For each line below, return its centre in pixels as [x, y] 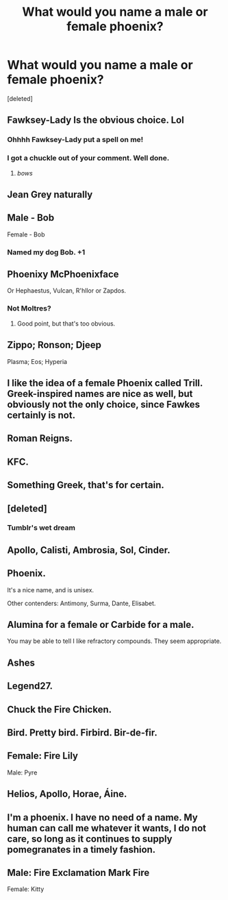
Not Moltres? [29, 308]
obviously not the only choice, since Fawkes [104, 404]
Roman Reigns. [40, 438]
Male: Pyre [22, 773]
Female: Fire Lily [43, 756]
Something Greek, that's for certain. [86, 485]
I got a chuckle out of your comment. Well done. [88, 158]
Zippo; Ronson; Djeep [54, 345]
